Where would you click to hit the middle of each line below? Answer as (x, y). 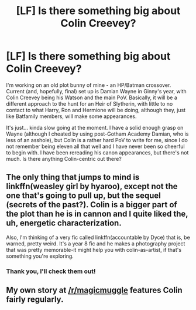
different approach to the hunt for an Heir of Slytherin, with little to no (90, 103)
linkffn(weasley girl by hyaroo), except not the (92, 186)
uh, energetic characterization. (64, 223)
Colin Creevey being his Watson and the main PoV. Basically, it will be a (92, 97)
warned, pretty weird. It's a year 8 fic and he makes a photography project (96, 243)
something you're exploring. (40, 256)
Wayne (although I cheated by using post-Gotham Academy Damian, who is (97, 134)
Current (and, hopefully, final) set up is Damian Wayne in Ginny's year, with (97, 91)
